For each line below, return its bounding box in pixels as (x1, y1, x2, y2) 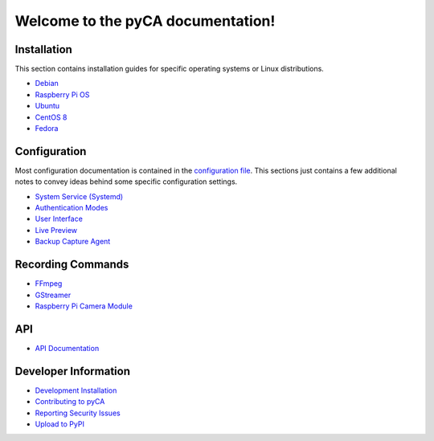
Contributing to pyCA (35, 397, 105, 406)
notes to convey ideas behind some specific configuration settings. (14, 177, 238, 186)
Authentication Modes (35, 203, 108, 213)
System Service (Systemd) (35, 191, 124, 201)
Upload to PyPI (35, 419, 84, 429)
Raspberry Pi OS (35, 89, 90, 100)
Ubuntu (35, 101, 60, 111)
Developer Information (14, 364, 131, 378)
